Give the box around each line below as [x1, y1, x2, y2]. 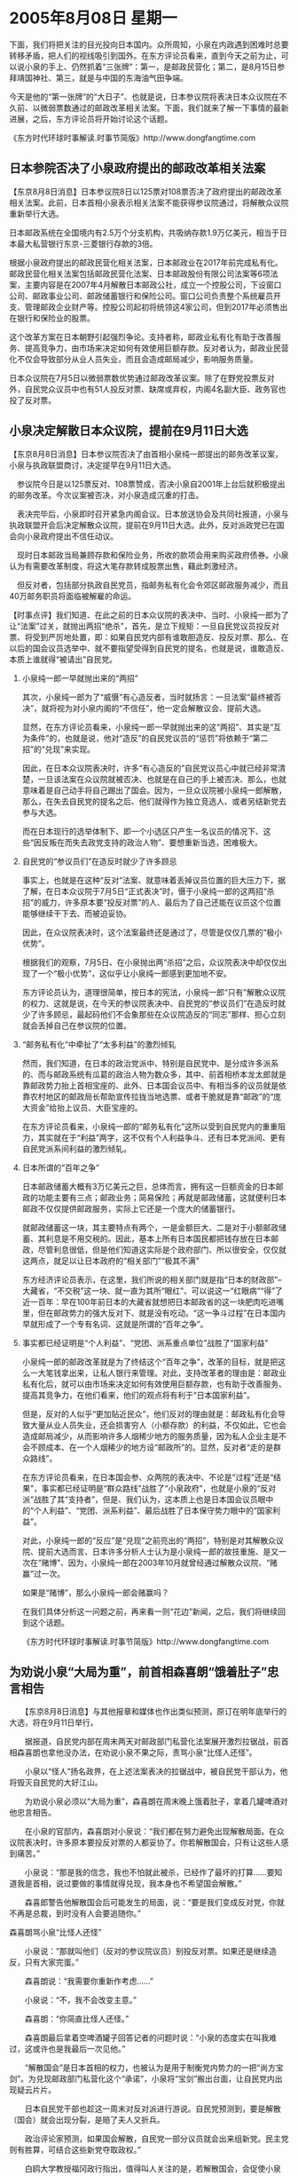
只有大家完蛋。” [24, 1957, 80, 1967]
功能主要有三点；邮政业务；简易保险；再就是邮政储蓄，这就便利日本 [37, 1191, 286, 1203]
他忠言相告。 [9, 1808, 56, 1818]
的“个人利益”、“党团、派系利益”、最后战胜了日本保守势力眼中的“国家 [21, 1505, 273, 1515]
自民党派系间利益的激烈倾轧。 [21, 1143, 131, 1154]
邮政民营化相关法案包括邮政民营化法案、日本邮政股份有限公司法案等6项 [9, 268, 271, 279]
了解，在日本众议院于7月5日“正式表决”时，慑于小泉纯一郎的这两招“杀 [21, 885, 275, 897]
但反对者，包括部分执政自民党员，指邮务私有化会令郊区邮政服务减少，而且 [16, 579, 289, 590]
